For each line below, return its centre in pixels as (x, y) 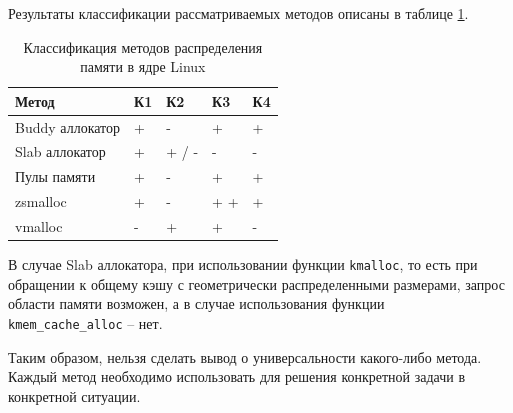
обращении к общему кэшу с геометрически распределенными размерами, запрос (256, 283)
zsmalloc (41, 201)
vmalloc (39, 226)
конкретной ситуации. (74, 395)
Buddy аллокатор (68, 126)
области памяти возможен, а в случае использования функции (196, 303)
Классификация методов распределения (143, 46)
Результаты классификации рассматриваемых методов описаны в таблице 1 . (238, 13)
